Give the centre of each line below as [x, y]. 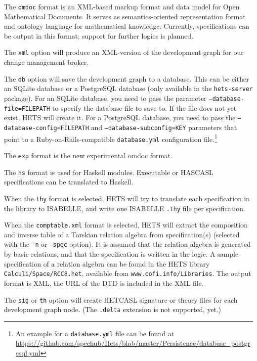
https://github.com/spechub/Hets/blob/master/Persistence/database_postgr [133, 343]
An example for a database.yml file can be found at [95, 333]
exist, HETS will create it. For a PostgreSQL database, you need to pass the [120, 117]
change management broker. [46, 62]
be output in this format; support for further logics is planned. [99, 35]
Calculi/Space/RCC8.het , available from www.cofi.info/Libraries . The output [128, 273]
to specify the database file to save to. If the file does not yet [144, 108]
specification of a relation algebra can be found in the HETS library [107, 263]
